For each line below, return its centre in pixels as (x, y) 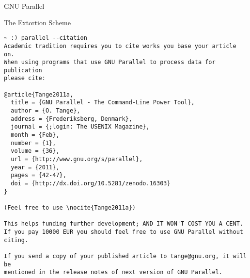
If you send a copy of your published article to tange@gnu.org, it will (125, 256)
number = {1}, (33, 143)
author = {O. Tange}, (46, 111)
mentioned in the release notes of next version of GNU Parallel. (113, 272)
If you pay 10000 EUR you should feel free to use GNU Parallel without (124, 232)
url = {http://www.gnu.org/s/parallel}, (77, 159)
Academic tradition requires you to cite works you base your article (120, 46)
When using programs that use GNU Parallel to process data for (110, 62)
